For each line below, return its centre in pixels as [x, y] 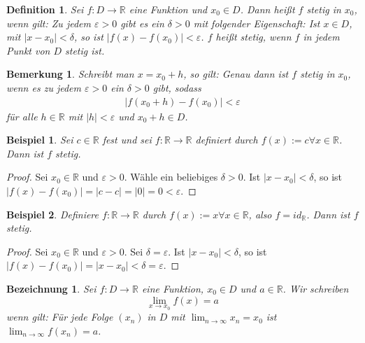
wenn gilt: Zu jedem [49, 23]
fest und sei [127, 140]
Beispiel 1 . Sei [40, 140]
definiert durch [227, 140]
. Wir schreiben [316, 288]
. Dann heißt [267, 9]
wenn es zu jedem [44, 87]
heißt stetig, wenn [253, 37]
